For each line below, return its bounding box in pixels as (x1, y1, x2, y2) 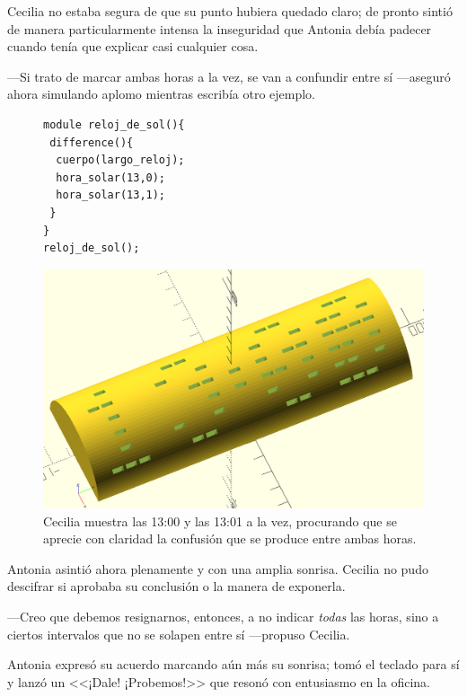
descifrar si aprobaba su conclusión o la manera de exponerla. (7, 577, 346, 596)
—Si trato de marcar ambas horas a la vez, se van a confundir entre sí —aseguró (7, 66, 451, 85)
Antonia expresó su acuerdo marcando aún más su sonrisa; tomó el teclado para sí (7, 655, 460, 674)
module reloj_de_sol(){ (43, 118, 185, 131)
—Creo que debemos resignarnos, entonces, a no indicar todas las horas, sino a (7, 606, 439, 625)
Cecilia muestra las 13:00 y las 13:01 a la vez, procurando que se (43, 511, 397, 530)
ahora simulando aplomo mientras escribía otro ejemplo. (7, 84, 315, 103)
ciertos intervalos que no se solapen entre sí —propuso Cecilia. (7, 624, 350, 643)
